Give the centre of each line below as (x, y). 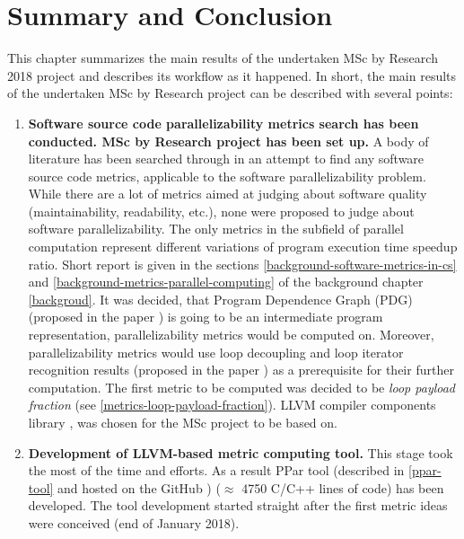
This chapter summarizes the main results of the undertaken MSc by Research (223, 58)
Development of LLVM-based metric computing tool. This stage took (241, 452)
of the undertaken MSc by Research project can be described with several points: (230, 93)
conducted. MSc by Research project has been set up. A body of (228, 141)
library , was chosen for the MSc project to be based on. (183, 422)
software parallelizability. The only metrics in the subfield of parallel (216, 229)
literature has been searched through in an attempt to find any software (226, 159)
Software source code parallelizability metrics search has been (223, 123)
